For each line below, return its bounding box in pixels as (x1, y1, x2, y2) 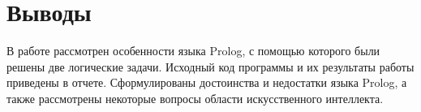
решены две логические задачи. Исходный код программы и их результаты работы (6, 58, 415, 75)
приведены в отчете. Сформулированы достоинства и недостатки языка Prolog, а (6, 74, 407, 91)
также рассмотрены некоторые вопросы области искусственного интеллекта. (6, 89, 384, 106)
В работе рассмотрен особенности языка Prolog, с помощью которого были (6, 42, 380, 59)
